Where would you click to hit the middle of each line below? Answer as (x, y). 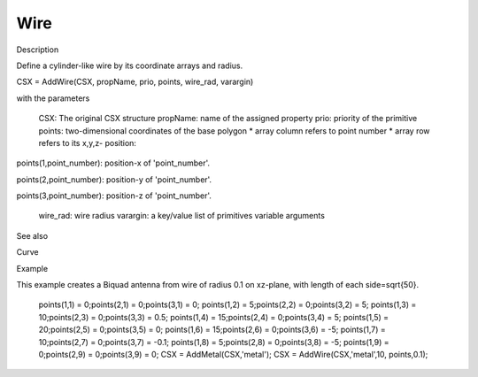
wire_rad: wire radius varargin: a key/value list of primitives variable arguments (181, 216)
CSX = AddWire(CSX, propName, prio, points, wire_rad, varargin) (135, 82)
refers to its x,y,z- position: (88, 142)
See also (32, 235)
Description (38, 50)
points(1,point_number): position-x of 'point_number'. (113, 163)
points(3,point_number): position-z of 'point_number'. (114, 196)
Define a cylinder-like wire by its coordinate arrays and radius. (130, 65)
